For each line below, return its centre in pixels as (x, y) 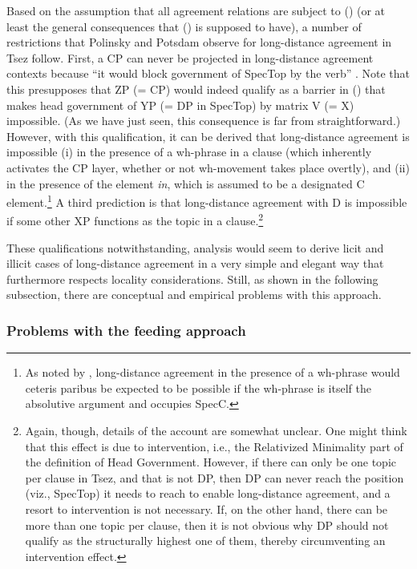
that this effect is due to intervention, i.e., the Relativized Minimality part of (214, 446)
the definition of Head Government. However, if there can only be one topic (211, 462)
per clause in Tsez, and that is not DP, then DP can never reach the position (215, 477)
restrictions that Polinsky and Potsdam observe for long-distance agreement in (199, 42)
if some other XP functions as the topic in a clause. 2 (135, 220)
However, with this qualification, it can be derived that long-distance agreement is (208, 136)
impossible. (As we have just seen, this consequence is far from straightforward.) (204, 121)
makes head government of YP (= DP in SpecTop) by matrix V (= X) (180, 105)
